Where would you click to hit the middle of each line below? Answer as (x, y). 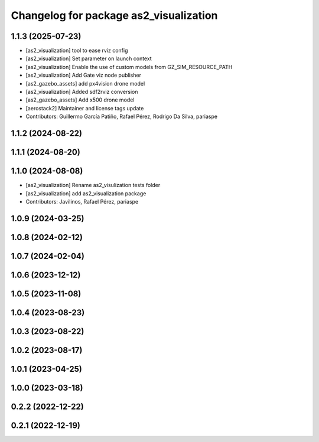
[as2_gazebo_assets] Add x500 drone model (80, 100)
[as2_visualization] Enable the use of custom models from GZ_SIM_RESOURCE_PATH (129, 67)
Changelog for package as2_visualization (114, 15)
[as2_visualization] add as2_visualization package (86, 193)
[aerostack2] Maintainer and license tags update (85, 108)
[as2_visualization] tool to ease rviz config (77, 51)
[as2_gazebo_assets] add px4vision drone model (85, 83)
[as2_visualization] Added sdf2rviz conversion (82, 92)
